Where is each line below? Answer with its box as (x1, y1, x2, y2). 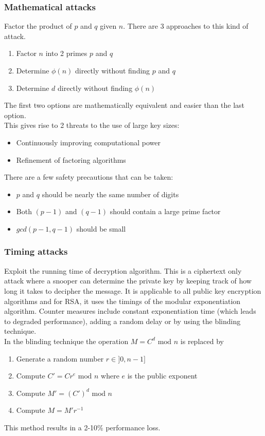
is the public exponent (127, 370, 198, 381)
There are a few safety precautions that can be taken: (4, 172, 173, 182)
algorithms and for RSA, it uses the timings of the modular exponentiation (4, 295, 241, 306)
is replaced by (180, 335, 224, 346)
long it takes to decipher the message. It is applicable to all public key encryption (4, 285, 261, 296)
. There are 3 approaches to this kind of (123, 21, 249, 31)
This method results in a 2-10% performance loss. (4, 422, 161, 432)
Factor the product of (4, 21, 72, 31)
